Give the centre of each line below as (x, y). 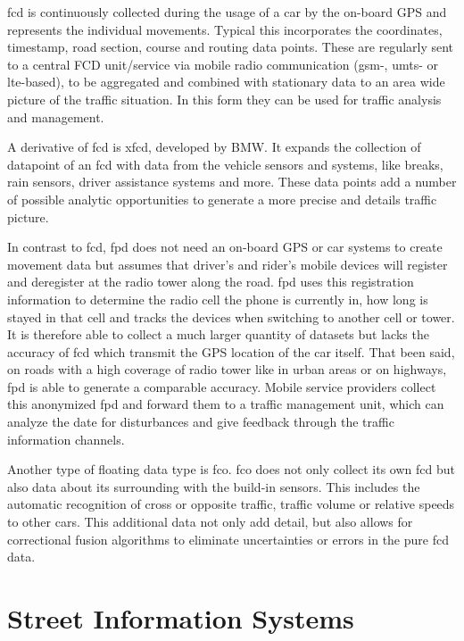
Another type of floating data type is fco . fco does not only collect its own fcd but (231, 469)
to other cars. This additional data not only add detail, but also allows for (210, 522)
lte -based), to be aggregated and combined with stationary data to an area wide (226, 82)
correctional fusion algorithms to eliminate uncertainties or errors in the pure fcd (228, 539)
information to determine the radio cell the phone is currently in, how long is (218, 299)
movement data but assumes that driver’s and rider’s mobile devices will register (228, 264)
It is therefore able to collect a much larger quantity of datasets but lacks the (218, 334)
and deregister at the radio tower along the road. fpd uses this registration (211, 282)
